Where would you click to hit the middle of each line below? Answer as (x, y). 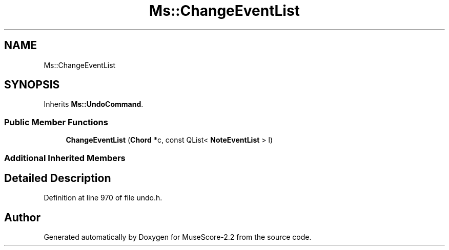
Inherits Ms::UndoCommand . (94, 104)
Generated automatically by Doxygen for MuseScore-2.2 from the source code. (178, 237)
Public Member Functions (56, 122)
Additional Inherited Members (65, 158)
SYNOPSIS (32, 85)
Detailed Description (58, 178)
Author (22, 217)
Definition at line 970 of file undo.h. (103, 198)
